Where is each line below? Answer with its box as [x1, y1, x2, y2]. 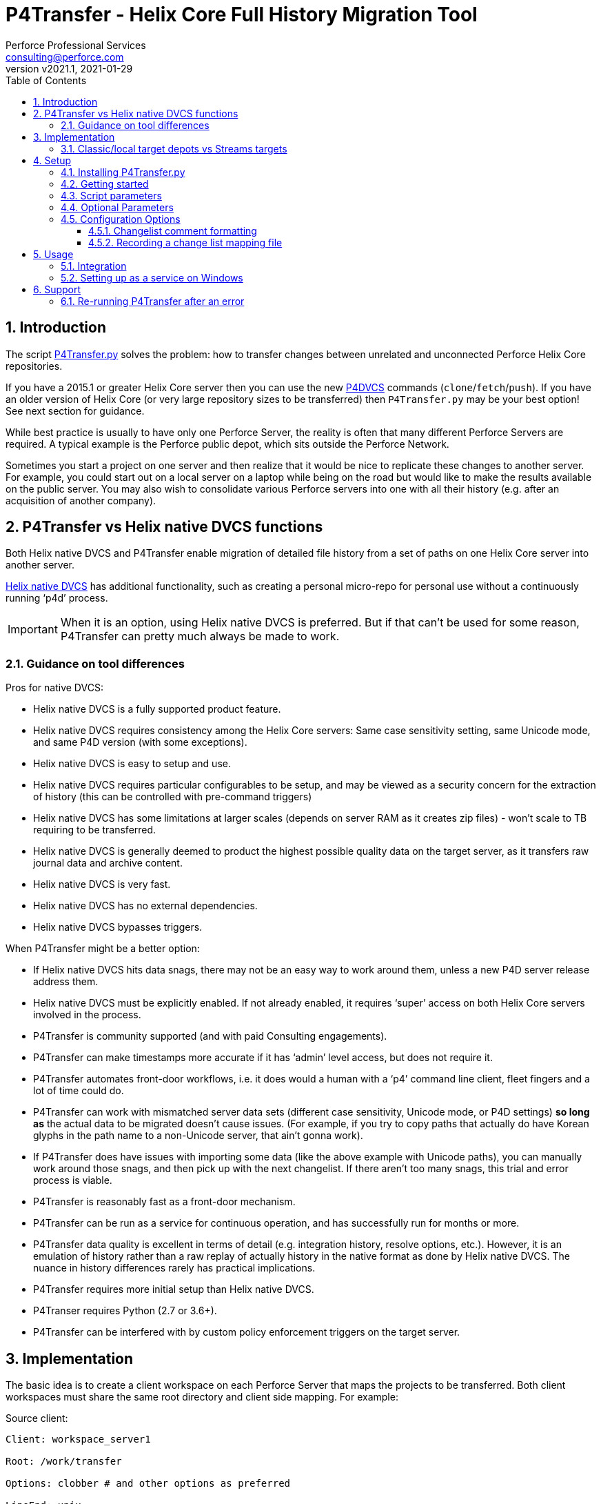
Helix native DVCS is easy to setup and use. [33, 758, 231, 770]
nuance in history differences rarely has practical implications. [33, 1262, 316, 1274]
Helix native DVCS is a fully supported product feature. [33, 703, 281, 715]
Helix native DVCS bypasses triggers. [33, 921, 203, 933]
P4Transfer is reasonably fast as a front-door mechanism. [33, 1196, 296, 1208]
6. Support [33, 283, 81, 295]
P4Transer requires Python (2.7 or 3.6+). [33, 1305, 217, 1317]
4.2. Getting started [61, 177, 149, 190]
